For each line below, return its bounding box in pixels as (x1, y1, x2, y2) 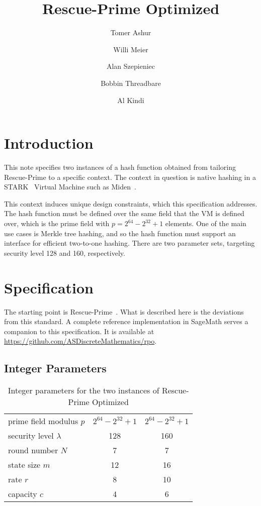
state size (8, 459, 41, 471)
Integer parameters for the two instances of (8, 384, 159, 396)
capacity (8, 488, 37, 500)
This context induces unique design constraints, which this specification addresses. (4, 198, 257, 209)
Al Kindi (117, 94, 144, 105)
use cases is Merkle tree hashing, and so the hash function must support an (4, 228, 236, 238)
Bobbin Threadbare (101, 77, 161, 88)
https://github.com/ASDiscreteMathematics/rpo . (4, 336, 157, 346)
